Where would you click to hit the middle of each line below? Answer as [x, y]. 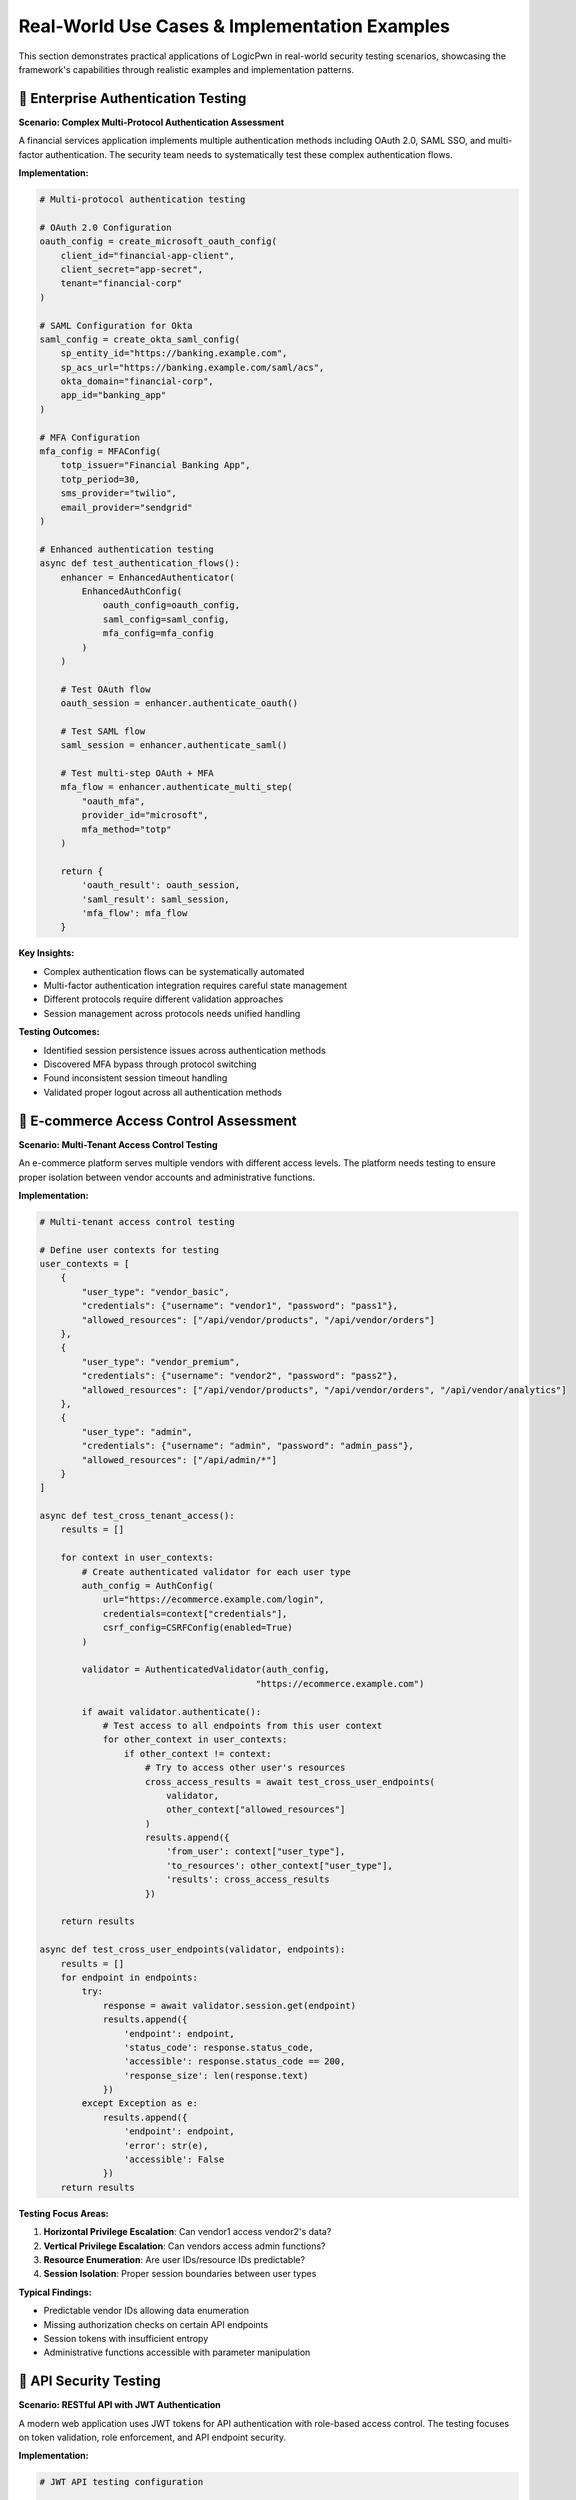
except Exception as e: [140, 2103]
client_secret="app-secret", [132, 269]
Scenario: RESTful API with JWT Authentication [119, 2405]
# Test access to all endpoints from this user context [242, 1725]
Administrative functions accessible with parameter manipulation [177, 2352]
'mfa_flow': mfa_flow [134, 913]
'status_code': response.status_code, [218, 2047]
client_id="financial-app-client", [147, 255]
